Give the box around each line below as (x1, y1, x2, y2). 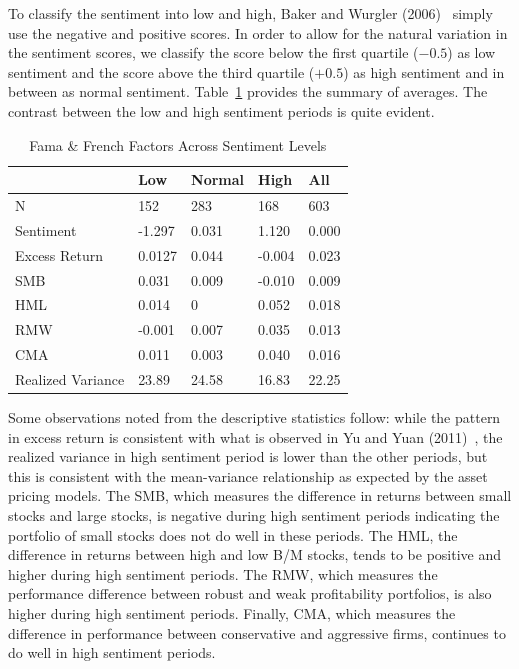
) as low (447, 42, 496, 63)
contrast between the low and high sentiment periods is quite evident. (8, 100, 435, 121)
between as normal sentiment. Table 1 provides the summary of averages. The (8, 81, 488, 102)
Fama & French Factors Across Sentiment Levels (29, 134, 327, 155)
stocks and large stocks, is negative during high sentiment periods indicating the (8, 504, 500, 525)
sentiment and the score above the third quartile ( (8, 61, 315, 82)
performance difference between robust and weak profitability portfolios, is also (8, 583, 492, 604)
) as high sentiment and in (343, 61, 505, 82)
